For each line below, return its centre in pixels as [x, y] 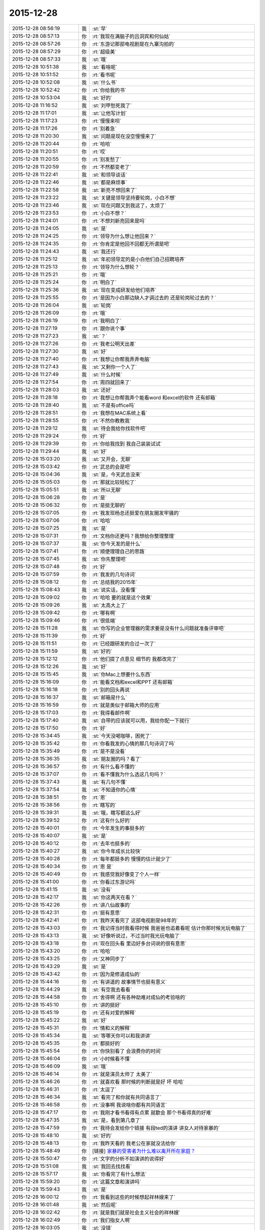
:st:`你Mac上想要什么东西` [122, 674]
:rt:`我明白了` [107, 321]
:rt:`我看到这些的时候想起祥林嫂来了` [134, 1197]
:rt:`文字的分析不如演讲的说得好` [129, 1159]
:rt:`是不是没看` [109, 751]
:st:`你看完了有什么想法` [119, 1174]
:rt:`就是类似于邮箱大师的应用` [126, 705]
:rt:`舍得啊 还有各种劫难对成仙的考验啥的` [139, 997]
